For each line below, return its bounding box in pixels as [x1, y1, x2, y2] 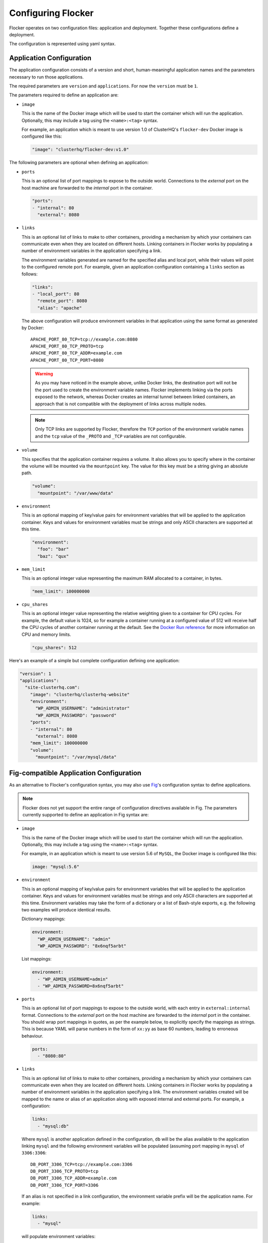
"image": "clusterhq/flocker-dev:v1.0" [32, 147, 129, 153]
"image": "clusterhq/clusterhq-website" [30, 692, 130, 697]
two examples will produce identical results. [21, 906, 111, 912]
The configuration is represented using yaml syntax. [9, 41, 116, 47]
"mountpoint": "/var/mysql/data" [35, 754, 117, 760]
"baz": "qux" [37, 553, 69, 559]
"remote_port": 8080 [37, 298, 87, 304]
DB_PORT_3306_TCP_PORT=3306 [30, 1182, 99, 1188]
